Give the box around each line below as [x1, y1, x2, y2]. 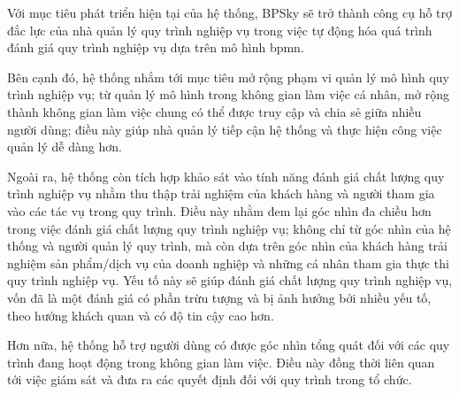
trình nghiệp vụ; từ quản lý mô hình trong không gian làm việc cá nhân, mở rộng [7, 85, 449, 104]
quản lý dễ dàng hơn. [7, 137, 122, 156]
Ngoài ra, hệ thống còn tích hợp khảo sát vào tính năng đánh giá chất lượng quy [7, 166, 445, 185]
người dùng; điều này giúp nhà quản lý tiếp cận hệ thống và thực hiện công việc [7, 120, 442, 138]
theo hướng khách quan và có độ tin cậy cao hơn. [7, 305, 274, 324]
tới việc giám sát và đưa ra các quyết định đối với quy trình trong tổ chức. [7, 370, 412, 389]
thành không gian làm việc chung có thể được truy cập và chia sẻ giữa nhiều [7, 102, 422, 120]
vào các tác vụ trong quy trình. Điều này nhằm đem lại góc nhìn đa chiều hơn [7, 201, 432, 220]
